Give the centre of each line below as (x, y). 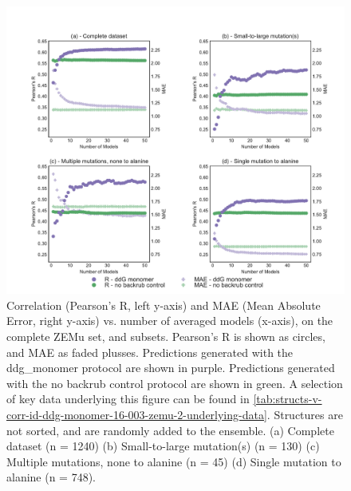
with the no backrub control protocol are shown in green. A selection (175, 383)
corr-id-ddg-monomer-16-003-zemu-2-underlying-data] (137, 414)
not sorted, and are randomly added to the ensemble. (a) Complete (170, 430)
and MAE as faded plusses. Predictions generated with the (150, 352)
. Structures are (305, 414)
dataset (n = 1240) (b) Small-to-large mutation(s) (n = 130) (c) (163, 446)
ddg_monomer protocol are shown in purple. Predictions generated (171, 368)
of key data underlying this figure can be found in (128, 399)
